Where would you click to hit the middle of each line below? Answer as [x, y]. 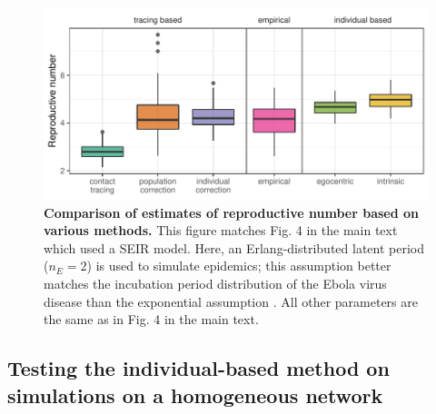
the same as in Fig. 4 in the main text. [151, 319]
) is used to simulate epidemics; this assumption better [239, 266]
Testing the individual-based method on [198, 368]
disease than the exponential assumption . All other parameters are [231, 301]
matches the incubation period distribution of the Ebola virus [215, 283]
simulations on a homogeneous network [195, 394]
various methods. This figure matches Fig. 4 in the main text [221, 230]
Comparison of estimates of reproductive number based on [232, 212]
